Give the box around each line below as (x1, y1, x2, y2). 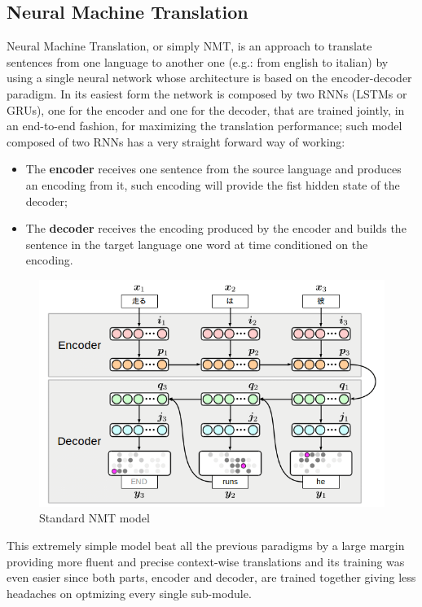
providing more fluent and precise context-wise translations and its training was (7, 552, 405, 570)
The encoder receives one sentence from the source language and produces (25, 160, 402, 177)
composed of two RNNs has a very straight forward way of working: (7, 133, 345, 150)
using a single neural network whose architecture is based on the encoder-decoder (7, 69, 412, 86)
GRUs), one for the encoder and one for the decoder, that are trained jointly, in (7, 101, 405, 118)
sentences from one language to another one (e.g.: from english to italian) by (7, 53, 389, 70)
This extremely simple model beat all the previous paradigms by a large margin (7, 537, 405, 554)
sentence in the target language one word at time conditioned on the (25, 235, 368, 252)
